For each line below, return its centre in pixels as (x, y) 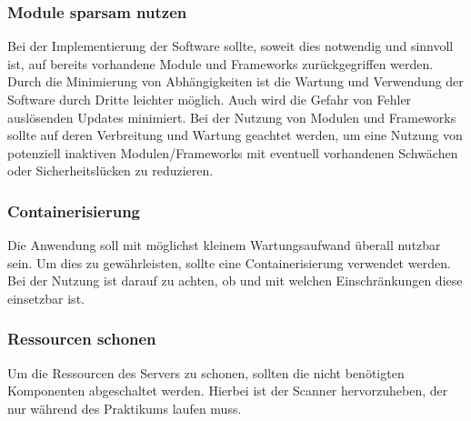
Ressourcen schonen (82, 339)
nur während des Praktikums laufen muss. (125, 408)
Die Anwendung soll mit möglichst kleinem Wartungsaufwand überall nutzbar (224, 245)
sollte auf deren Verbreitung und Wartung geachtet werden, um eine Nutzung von (235, 135)
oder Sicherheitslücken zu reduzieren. (110, 170)
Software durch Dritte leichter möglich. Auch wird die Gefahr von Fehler (210, 99)
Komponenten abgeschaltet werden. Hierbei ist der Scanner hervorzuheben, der (228, 391)
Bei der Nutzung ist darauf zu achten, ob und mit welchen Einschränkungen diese (235, 281)
